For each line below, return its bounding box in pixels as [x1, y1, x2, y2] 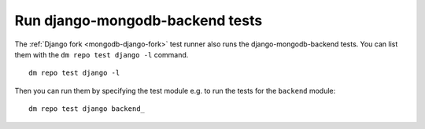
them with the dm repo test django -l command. [14, 50, 189, 59]
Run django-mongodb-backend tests [14, 12, 263, 29]
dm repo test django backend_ [28, 105, 146, 113]
